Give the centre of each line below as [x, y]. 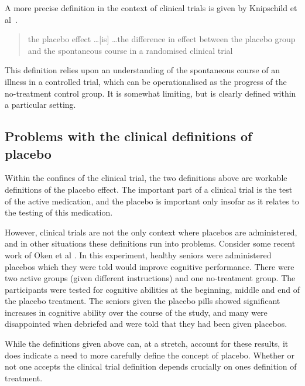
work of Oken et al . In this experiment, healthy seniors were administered [138, 255]
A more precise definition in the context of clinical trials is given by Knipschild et [151, 8]
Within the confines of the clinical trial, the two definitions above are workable [146, 178]
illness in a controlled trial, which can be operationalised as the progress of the [146, 81]
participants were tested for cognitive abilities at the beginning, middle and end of [152, 289]
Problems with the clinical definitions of [128, 136]
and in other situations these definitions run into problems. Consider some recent [150, 243]
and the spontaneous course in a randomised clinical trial [130, 50]
